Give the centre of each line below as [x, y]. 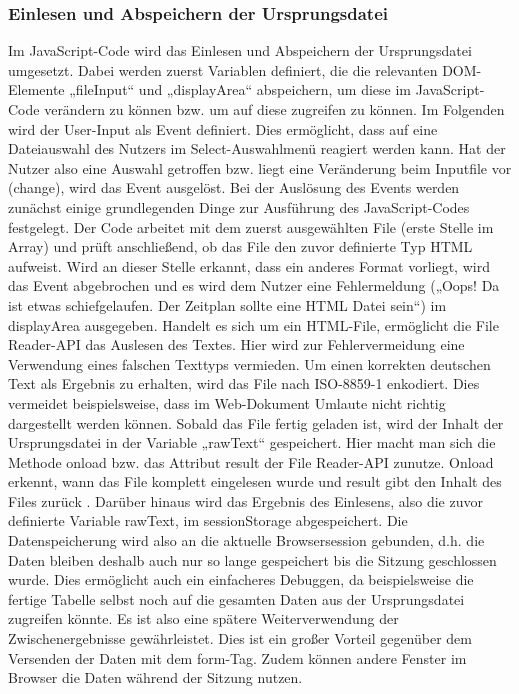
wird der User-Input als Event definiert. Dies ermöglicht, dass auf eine [223, 128]
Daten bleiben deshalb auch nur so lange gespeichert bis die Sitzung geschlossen [252, 559]
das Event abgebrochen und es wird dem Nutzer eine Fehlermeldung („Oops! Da [254, 285]
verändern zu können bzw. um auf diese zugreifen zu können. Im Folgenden [274, 109]
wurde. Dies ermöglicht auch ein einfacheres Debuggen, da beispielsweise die [241, 579]
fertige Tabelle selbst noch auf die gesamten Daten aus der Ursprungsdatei [236, 598]
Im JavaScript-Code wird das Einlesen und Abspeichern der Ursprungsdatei [240, 50]
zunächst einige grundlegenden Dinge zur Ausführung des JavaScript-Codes [239, 206]
